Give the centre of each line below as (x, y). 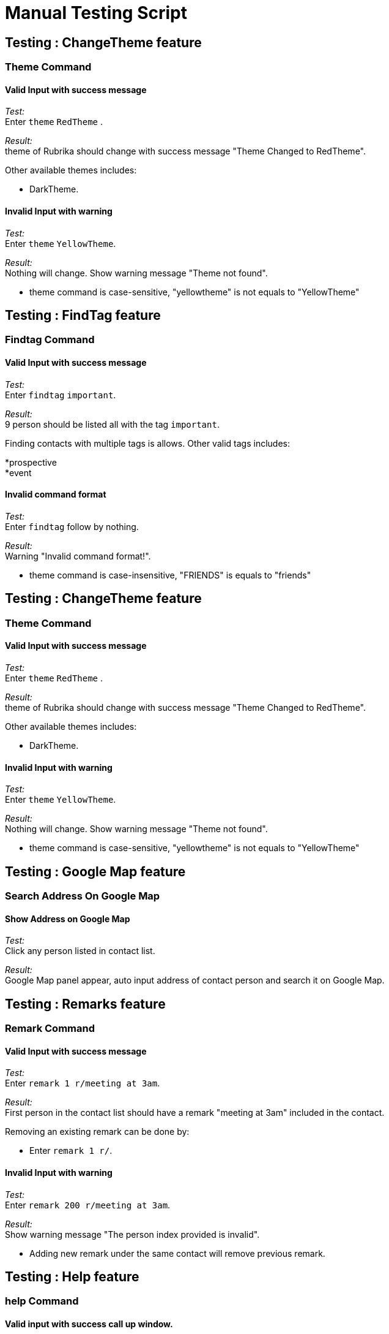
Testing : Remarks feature (85, 1004)
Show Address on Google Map (68, 919)
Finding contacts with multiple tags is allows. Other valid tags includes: (147, 443)
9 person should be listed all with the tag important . (112, 424)
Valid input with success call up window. (89, 1324)
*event (18, 472)
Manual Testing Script (96, 13)
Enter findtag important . (61, 395)
